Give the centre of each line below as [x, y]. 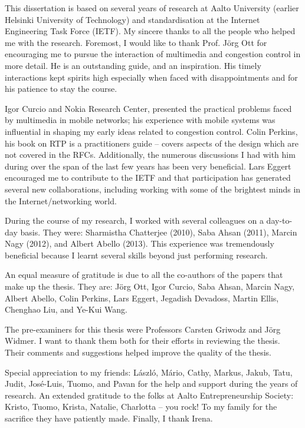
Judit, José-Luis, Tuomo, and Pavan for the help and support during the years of [151, 384]
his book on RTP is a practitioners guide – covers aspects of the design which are [152, 143]
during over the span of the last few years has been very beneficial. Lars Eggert [148, 166]
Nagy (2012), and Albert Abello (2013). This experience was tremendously [140, 243]
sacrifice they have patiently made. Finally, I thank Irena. [109, 418]
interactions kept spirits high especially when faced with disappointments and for [151, 77]
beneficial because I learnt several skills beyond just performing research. [136, 255]
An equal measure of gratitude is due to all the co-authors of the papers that [144, 275]
